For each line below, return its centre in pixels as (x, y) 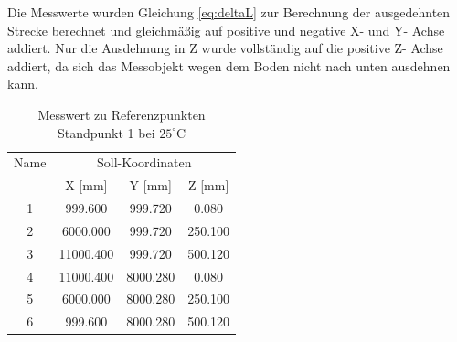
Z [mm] (208, 185)
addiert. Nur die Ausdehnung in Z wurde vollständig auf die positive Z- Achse (225, 48)
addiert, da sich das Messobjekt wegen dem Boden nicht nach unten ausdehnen (229, 65)
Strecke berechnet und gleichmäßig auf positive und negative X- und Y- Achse (226, 30)
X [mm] (86, 185)
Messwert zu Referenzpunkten (122, 114)
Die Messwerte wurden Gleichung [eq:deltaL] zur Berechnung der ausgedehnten (229, 12)
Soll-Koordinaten (144, 162)
